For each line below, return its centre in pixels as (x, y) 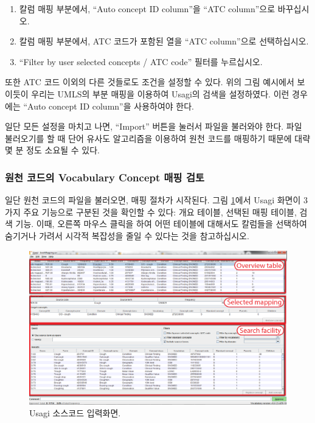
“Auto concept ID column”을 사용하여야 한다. (109, 106)
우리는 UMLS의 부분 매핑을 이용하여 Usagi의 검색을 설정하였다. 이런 (160, 93)
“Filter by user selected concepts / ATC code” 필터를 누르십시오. (141, 61)
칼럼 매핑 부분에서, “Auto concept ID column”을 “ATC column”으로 (147, 9)
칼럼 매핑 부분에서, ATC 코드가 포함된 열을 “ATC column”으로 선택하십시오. (164, 41)
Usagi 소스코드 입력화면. (75, 413)
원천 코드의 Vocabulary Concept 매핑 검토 (105, 177)
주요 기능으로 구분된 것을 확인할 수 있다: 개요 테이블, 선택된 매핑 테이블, (160, 211)
